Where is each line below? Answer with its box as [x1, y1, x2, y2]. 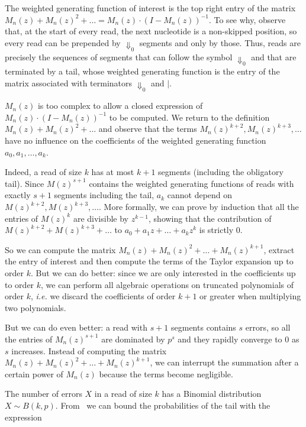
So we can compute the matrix [5, 243, 116, 255]
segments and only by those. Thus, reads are [139, 36, 301, 48]
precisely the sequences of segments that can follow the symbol [5, 51, 233, 63]
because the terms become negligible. [99, 367, 233, 380]
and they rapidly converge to [178, 332, 282, 345]
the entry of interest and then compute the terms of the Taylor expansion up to [5, 255, 294, 267]
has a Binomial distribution [162, 387, 262, 400]
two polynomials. [5, 301, 66, 313]
